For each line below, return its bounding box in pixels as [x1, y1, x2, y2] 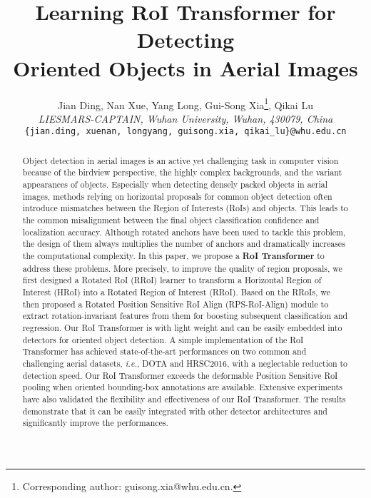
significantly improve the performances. [22, 417, 168, 429]
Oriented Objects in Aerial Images [13, 53, 358, 82]
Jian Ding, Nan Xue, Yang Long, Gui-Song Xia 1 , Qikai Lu [58, 95, 313, 112]
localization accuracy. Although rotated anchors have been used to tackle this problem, [22, 225, 346, 238]
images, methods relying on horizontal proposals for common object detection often [22, 190, 332, 202]
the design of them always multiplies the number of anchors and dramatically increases [22, 238, 345, 250]
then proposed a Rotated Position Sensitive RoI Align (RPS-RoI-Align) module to [22, 298, 329, 310]
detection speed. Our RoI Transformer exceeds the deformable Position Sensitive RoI [22, 369, 338, 381]
